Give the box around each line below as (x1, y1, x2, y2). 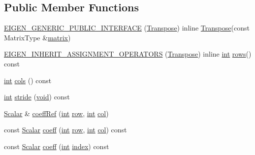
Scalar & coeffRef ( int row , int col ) (4, 108, 109, 118)
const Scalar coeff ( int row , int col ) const (4, 124, 127, 135)
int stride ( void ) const (4, 92, 70, 102)
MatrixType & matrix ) (4, 32, 71, 42)
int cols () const (4, 75, 52, 85)
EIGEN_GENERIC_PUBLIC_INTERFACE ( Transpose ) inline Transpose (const (4, 23, 250, 33)
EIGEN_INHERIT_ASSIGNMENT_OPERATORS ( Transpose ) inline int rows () (4, 49, 252, 59)
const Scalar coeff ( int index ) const (4, 141, 109, 151)
